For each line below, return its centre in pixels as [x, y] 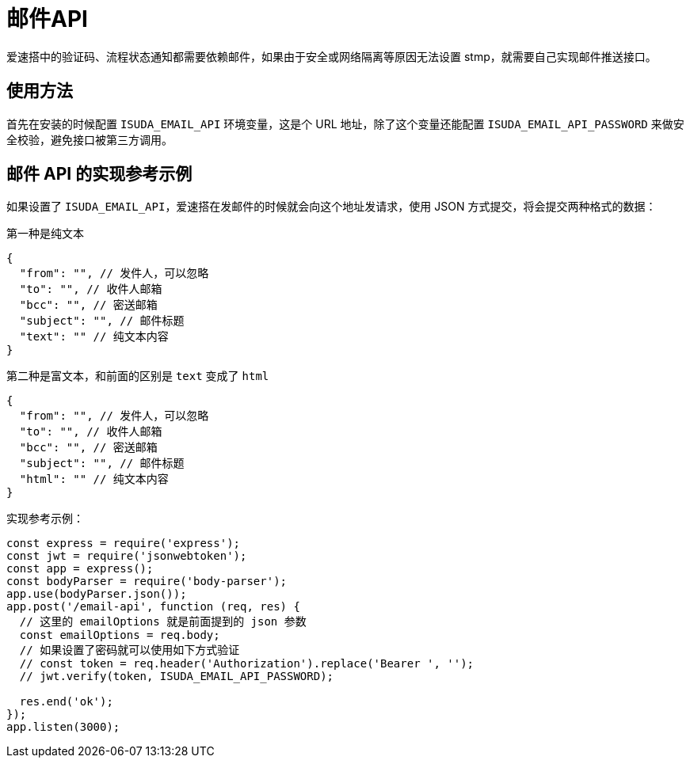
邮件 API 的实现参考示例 [99, 174]
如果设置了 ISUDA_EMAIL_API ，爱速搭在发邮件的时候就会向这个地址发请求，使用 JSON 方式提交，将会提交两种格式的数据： [332, 207]
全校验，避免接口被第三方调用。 [90, 139]
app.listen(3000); [63, 727]
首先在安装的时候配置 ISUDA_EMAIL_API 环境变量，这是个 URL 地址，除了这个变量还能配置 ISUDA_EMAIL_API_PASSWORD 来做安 [345, 124]
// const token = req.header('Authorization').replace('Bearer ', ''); [247, 664]
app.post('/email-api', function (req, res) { [153, 607]
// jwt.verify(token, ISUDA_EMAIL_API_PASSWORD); [177, 677]
